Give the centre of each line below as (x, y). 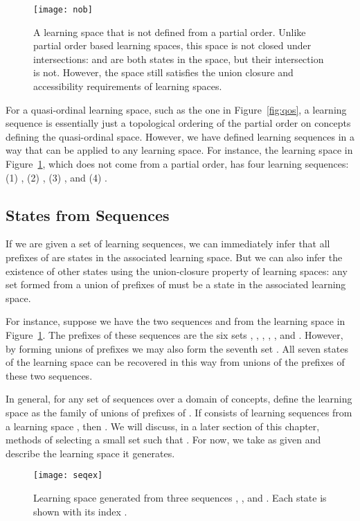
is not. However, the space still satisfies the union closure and (163, 72)
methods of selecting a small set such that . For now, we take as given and (163, 440)
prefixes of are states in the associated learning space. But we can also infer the (174, 257)
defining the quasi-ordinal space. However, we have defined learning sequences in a (180, 136)
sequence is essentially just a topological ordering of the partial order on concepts (178, 123)
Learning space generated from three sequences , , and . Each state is (180, 497)
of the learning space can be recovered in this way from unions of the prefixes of (175, 362)
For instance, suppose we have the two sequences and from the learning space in (175, 321)
